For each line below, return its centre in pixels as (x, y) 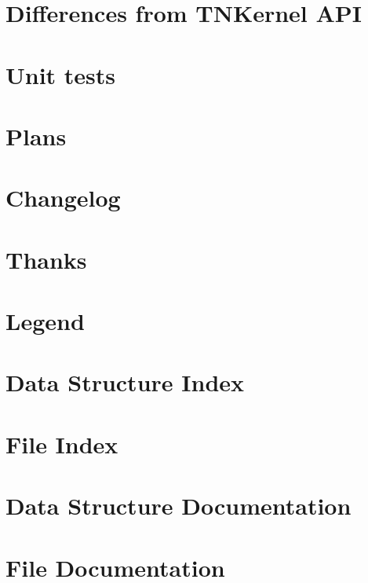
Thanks (46, 259)
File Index (62, 444)
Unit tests (61, 74)
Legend (45, 321)
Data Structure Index (125, 382)
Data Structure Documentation (179, 506)
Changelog (63, 198)
